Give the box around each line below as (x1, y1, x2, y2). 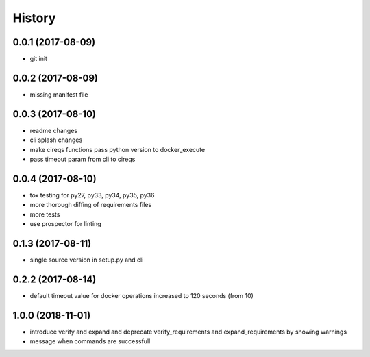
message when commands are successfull (29, 337, 151, 345)
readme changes (29, 126, 78, 134)
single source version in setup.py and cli (29, 256, 144, 264)
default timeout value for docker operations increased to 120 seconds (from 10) (29, 291, 254, 299)
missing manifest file (29, 90, 88, 99)
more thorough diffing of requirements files (29, 201, 152, 209)
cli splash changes (29, 136, 83, 144)
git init (29, 55, 48, 63)
